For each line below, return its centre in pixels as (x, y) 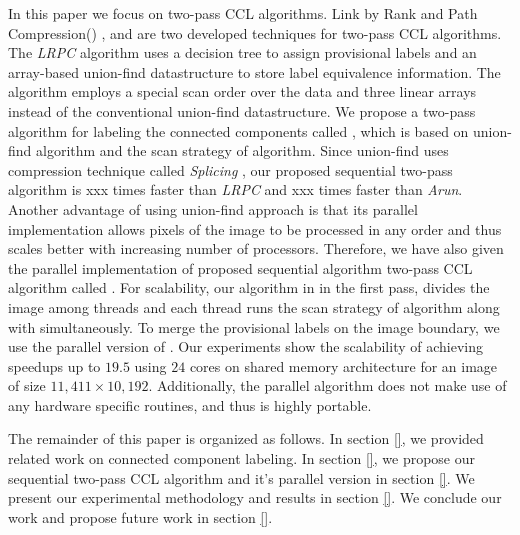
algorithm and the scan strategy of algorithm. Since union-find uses (242, 150)
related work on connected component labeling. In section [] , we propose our (241, 458)
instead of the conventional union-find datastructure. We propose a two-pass (242, 110)
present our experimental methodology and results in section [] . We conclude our (255, 497)
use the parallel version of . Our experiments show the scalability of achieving (245, 346)
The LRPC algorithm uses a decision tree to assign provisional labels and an (242, 52)
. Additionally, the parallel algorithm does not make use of (327, 385)
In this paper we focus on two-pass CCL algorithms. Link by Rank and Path (243, 13)
